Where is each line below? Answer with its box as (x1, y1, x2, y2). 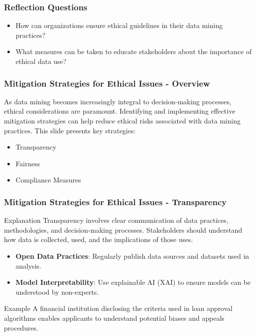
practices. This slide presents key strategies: (4, 125, 136, 135)
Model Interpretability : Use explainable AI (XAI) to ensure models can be (15, 277, 251, 287)
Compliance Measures (15, 175, 81, 185)
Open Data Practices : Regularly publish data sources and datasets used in (15, 250, 249, 261)
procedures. (4, 322, 38, 333)
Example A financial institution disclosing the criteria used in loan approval (4, 303, 233, 313)
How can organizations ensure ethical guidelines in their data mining (15, 20, 223, 31)
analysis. (15, 260, 41, 271)
